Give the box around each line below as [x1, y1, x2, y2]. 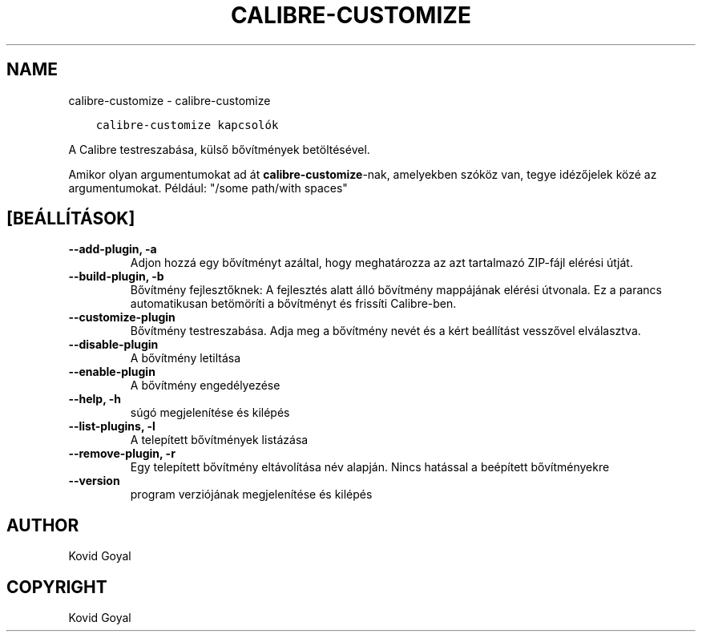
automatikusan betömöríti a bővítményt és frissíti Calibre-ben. [130, 297, 457, 311]
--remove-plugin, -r [68, 446, 175, 461]
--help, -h [68, 392, 121, 406]
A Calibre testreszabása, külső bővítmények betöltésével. [68, 142, 370, 156]
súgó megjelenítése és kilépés [130, 406, 290, 420]
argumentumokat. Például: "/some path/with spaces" [68, 180, 348, 195]
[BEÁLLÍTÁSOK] [6, 208, 135, 229]
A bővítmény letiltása [130, 351, 241, 365]
